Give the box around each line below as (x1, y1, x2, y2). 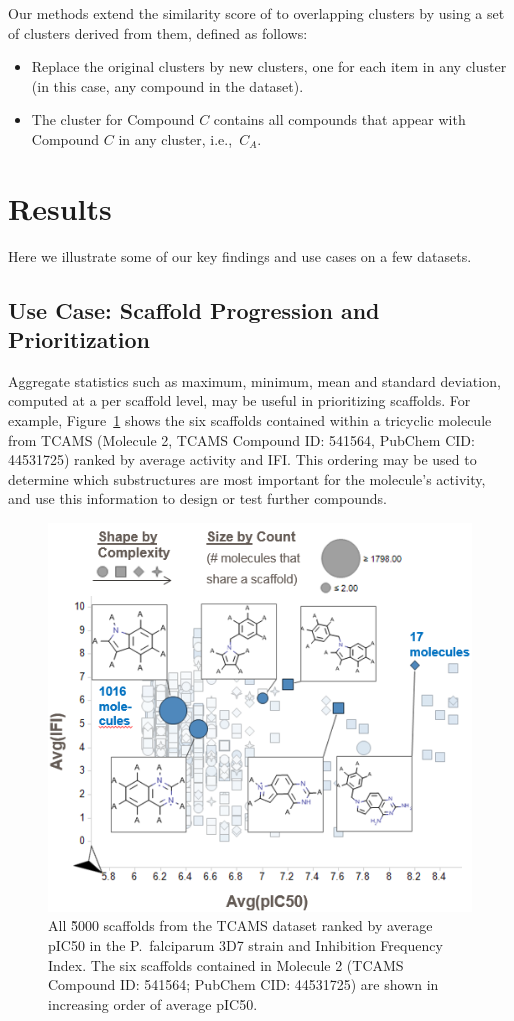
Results (8, 187, 112, 228)
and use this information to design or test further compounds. (8, 488, 387, 509)
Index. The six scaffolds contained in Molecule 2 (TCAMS (48, 954, 404, 975)
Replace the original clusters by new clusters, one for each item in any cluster (31, 56, 507, 77)
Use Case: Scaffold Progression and (8, 294, 380, 325)
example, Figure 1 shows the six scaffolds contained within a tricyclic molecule (8, 410, 492, 431)
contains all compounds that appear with (213, 109, 466, 130)
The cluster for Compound (31, 109, 195, 130)
